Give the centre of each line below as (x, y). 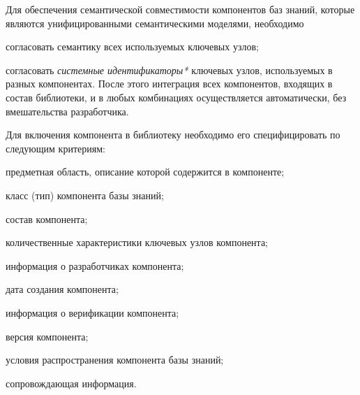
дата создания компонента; (62, 289)
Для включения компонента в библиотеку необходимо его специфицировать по (173, 135)
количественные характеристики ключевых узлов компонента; (137, 242)
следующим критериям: (55, 148)
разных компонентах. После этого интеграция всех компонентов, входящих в (169, 84)
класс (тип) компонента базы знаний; (85, 195)
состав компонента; (47, 218)
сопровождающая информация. (71, 383)
